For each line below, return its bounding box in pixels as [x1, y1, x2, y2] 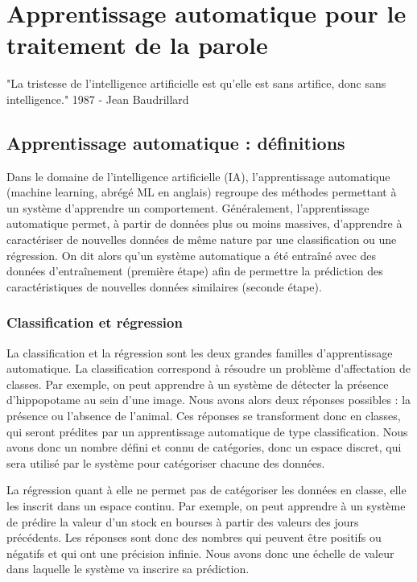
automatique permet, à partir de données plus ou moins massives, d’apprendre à [6, 215, 403, 232]
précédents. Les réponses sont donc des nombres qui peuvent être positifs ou [6, 529, 382, 546]
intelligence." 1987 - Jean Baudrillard [6, 90, 189, 107]
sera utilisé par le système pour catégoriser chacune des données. [6, 454, 325, 471]
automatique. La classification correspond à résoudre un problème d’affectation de [6, 360, 411, 377]
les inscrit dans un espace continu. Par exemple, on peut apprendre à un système [6, 497, 406, 514]
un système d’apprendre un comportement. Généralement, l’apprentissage [6, 199, 370, 216]
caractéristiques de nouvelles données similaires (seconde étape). [6, 278, 322, 295]
